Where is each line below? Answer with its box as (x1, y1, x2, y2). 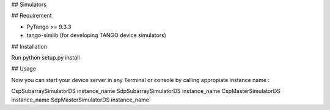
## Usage (11, 65, 37, 72)
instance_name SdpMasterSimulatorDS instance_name (11, 96, 150, 103)
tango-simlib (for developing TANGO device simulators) (26, 32, 166, 39)
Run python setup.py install (11, 53, 80, 61)
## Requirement (11, 12, 52, 19)
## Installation (11, 43, 47, 50)
